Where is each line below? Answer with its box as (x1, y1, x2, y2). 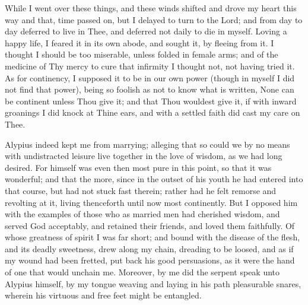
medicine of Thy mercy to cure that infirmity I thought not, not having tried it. (5, 59, 295, 72)
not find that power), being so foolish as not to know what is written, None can (5, 83, 294, 96)
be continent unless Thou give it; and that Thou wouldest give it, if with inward (5, 94, 297, 107)
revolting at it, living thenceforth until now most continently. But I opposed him (5, 196, 298, 208)
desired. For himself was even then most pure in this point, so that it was (5, 161, 272, 173)
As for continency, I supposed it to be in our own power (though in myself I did (5, 71, 295, 84)
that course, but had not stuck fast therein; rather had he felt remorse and (5, 184, 277, 196)
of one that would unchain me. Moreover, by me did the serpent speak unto (5, 266, 280, 278)
